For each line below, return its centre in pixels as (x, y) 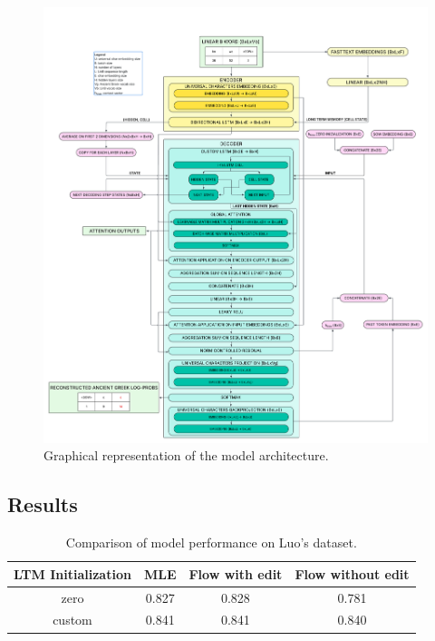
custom (72, 620)
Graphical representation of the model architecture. (186, 455)
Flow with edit (236, 573)
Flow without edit (352, 573)
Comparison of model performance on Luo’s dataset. (211, 542)
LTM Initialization (72, 573)
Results (43, 504)
